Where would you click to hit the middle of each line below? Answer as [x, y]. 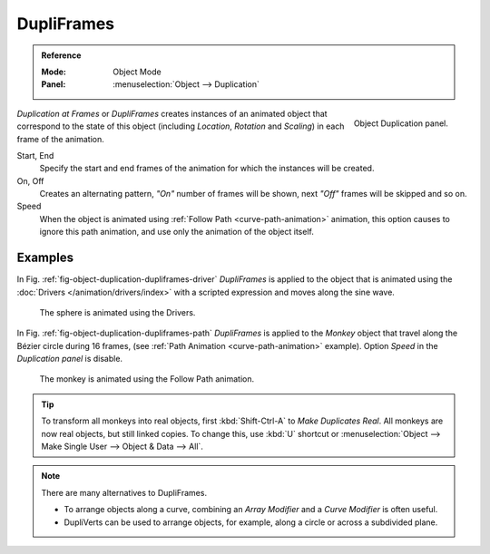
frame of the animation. [60, 139]
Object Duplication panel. [401, 123]
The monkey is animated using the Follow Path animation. [147, 379]
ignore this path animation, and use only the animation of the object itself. [177, 232]
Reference [61, 55]
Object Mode [137, 72]
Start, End [35, 155]
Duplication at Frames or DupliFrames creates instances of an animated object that [172, 113]
